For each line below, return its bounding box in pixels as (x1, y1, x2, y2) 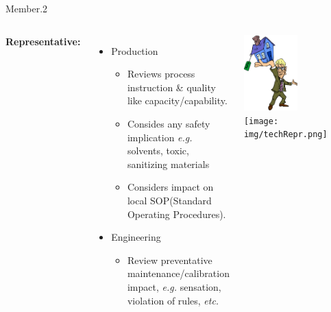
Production (111, 43, 158, 58)
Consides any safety (127, 116, 210, 130)
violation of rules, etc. (127, 293, 219, 307)
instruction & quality (127, 80, 216, 94)
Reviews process (127, 67, 195, 81)
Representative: (5, 34, 81, 48)
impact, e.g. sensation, (127, 279, 221, 293)
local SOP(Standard (127, 193, 212, 207)
